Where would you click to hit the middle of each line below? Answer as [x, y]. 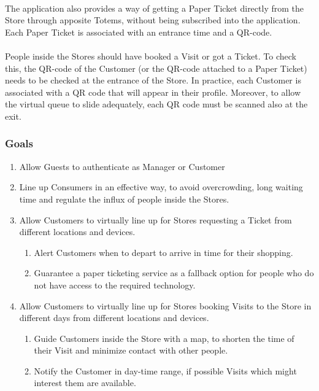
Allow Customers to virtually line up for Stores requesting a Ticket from [156, 219]
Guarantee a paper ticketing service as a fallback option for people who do [174, 273]
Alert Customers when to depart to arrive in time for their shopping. [163, 252]
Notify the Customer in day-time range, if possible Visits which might [165, 370]
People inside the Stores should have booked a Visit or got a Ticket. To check [151, 56]
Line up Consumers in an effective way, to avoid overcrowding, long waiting [161, 187]
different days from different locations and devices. [114, 318]
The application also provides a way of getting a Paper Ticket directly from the [154, 8]
